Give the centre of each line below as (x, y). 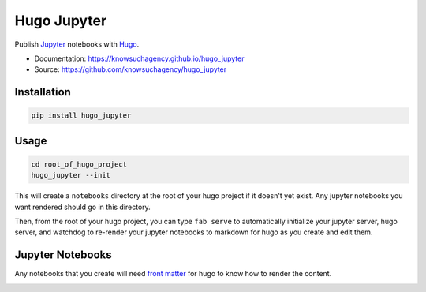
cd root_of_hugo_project (79, 164)
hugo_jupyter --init (71, 175)
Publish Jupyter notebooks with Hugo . (77, 44)
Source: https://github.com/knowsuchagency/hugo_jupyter (131, 69)
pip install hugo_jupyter (81, 116)
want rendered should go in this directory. (83, 207)
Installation (43, 92)
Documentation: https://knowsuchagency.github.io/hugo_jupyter (139, 58)
